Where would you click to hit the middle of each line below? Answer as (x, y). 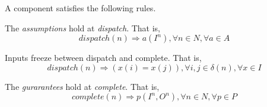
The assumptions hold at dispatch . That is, (82, 27)
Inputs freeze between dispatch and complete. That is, (103, 58)
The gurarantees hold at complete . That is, (82, 86)
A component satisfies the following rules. (80, 8)
